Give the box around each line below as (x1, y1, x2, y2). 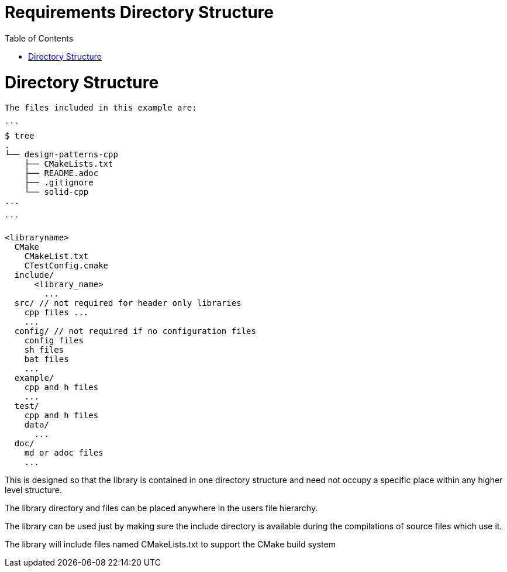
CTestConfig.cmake (24, 261, 109, 271)
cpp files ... (24, 308, 89, 318)
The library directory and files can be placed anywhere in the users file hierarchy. (5, 503, 318, 514)
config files (24, 336, 84, 346)
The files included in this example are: (5, 103, 197, 113)
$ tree (5, 131, 35, 141)
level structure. (5, 485, 62, 495)
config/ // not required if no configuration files (14, 326, 256, 336)
